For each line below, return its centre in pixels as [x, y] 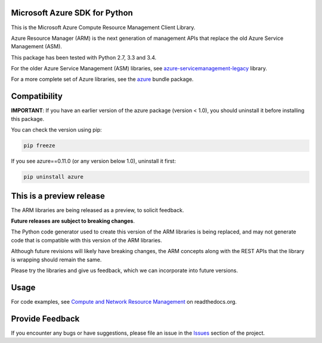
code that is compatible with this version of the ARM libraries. [86, 240]
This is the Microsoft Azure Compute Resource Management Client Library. [103, 27]
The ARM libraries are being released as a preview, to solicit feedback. [97, 210]
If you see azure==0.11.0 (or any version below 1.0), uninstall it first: [93, 161]
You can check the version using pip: [57, 130]
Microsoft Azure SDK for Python [72, 13]
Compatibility [37, 96]
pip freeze [39, 146]
